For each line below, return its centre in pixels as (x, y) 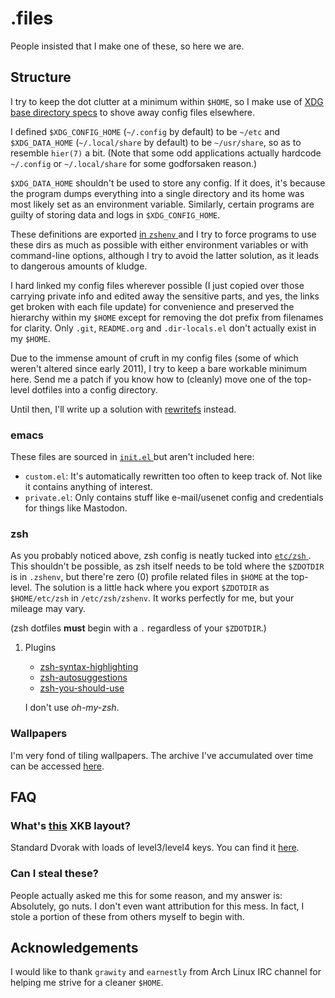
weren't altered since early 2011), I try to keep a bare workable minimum (159, 368)
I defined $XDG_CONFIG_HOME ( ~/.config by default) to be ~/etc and (145, 131)
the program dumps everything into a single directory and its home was (157, 193)
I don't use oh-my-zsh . (72, 708)
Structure (41, 77)
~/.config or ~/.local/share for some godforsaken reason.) (134, 163)
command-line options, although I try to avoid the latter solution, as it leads (165, 255)
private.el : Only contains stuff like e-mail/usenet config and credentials (174, 498)
